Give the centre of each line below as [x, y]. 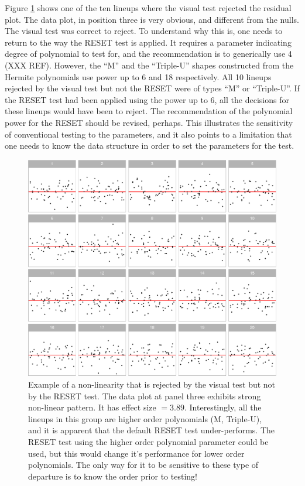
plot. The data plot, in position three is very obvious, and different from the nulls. [152, 19]
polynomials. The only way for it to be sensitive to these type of [143, 465]
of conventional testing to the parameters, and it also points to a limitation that [148, 134]
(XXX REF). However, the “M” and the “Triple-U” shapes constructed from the [149, 65]
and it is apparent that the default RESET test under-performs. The [152, 430]
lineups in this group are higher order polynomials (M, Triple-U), [145, 418]
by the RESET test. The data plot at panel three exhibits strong [145, 396]
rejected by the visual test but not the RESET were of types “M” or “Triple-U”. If [152, 88]
